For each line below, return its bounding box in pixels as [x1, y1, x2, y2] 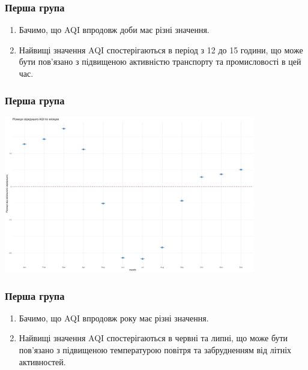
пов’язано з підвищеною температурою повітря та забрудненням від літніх [19, 344, 292, 356]
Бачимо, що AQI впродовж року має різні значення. [19, 311, 209, 324]
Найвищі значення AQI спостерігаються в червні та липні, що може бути [19, 332, 288, 344]
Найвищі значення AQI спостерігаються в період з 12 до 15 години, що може [19, 43, 303, 56]
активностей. [19, 355, 66, 368]
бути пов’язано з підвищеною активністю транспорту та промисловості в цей [19, 55, 301, 68]
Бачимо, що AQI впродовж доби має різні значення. [19, 23, 210, 36]
